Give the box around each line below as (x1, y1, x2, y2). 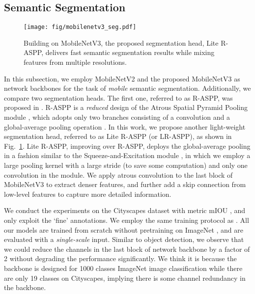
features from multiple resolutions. (24, 57, 127, 67)
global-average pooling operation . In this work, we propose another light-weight (4, 121, 246, 132)
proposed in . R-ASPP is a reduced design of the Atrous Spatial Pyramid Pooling (4, 102, 248, 112)
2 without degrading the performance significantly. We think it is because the (4, 253, 237, 264)
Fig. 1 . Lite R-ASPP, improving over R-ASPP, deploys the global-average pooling (4, 140, 251, 151)
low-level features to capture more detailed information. (4, 188, 171, 199)
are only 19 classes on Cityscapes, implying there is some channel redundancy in (4, 272, 246, 283)
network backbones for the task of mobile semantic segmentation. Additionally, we (4, 83, 251, 93)
